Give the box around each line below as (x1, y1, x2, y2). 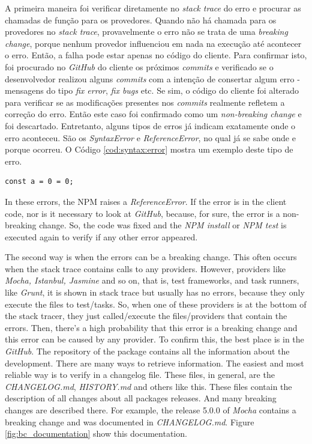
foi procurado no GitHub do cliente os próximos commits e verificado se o (5, 60, 274, 73)
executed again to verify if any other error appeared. (5, 230, 198, 243)
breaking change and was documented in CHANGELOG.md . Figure (5, 415, 254, 428)
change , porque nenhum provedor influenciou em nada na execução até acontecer (5, 37, 302, 49)
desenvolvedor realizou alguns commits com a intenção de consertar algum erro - (5, 72, 300, 85)
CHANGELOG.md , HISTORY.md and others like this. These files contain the (5, 380, 292, 392)
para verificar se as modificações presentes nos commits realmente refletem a (5, 96, 285, 108)
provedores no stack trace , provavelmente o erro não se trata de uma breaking (5, 25, 288, 38)
